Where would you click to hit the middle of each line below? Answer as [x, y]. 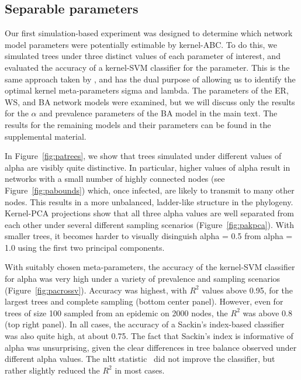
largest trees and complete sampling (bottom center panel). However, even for [144, 301]
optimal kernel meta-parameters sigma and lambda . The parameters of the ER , [147, 90]
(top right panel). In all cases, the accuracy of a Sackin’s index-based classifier [145, 324]
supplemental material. [46, 136]
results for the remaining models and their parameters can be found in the [138, 124]
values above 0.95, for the [248, 290]
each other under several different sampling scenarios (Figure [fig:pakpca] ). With [150, 224]
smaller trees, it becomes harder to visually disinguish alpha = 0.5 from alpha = [149, 236]
